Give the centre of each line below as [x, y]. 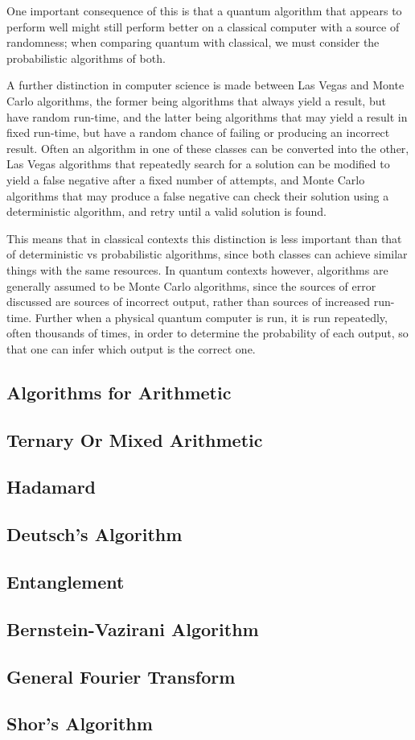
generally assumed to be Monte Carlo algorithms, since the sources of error [191, 285]
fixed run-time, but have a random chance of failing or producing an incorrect [198, 132]
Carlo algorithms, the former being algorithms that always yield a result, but [196, 100]
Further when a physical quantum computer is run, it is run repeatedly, [211, 317]
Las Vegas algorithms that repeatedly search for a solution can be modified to [198, 164]
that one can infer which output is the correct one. [131, 348]
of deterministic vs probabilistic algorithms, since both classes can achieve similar [207, 254]
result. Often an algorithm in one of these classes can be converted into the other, [208, 148]
